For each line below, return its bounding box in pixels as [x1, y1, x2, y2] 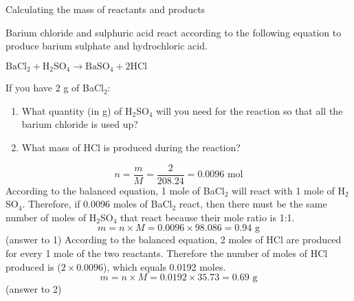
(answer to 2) [5, 282, 62, 296]
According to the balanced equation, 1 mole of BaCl [5, 183, 225, 197]
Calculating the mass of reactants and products [5, 2, 206, 16]
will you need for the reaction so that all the [156, 103, 343, 118]
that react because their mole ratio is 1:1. [120, 210, 295, 224]
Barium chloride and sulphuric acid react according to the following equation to [5, 25, 342, 39]
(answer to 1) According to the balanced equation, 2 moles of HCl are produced [5, 232, 342, 247]
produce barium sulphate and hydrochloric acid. [5, 38, 208, 53]
